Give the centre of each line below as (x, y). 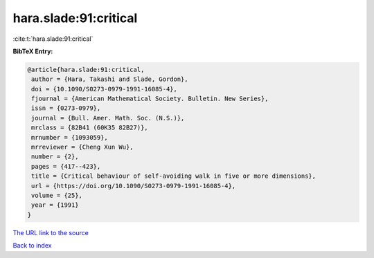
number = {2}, (55, 157)
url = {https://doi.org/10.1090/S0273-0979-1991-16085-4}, (134, 186)
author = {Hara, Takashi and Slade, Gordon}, (110, 79)
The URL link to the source (51, 232)
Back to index (32, 246)
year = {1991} (55, 205)
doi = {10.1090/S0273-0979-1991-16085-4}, (105, 89)
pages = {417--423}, (66, 166)
